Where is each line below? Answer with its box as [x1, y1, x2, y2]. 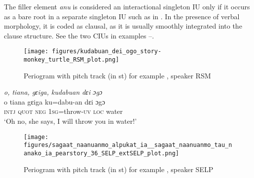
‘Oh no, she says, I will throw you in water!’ [4, 116, 137, 126]
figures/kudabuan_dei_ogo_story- [52, 48, 162, 55]
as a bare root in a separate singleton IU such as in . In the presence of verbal [4, 11, 240, 21]
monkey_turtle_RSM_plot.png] [24, 56, 119, 64]
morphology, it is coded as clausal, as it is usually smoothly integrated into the [4, 21, 242, 31]
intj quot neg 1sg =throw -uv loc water [4, 106, 123, 116]
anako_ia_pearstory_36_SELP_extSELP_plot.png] [24, 149, 179, 157]
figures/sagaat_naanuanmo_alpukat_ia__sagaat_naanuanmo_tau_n [24, 142, 232, 149]
